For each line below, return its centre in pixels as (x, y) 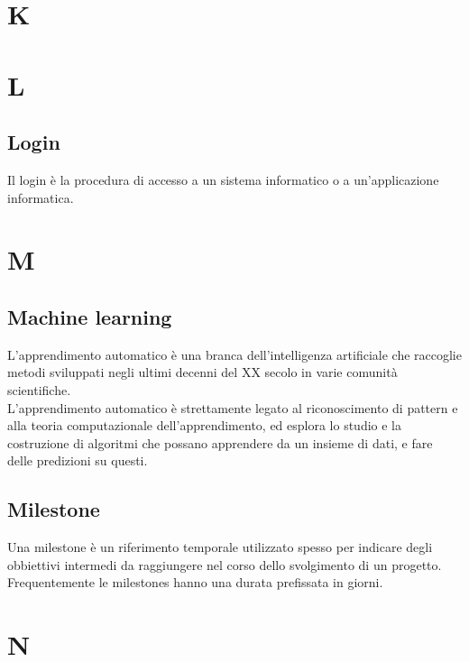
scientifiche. (39, 389)
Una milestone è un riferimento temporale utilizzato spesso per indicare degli (220, 547)
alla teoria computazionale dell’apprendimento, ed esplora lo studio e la (205, 425)
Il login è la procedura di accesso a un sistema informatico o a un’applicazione (223, 179)
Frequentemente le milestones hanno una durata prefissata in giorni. (195, 582)
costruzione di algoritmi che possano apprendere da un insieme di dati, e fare (220, 442)
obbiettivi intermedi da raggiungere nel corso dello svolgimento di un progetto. (225, 564)
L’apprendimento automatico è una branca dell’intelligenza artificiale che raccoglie (234, 354)
